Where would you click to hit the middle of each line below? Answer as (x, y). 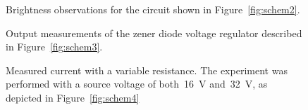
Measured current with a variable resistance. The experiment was (147, 70)
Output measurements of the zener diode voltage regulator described (154, 33)
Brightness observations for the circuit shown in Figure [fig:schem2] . (153, 9)
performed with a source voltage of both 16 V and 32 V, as (137, 84)
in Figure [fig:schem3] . (54, 47)
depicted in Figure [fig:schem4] (73, 97)
